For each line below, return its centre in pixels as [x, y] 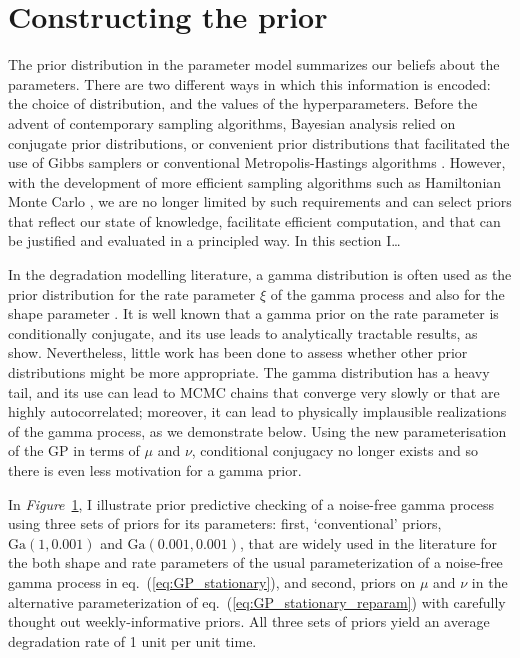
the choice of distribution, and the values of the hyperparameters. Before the [243, 103]
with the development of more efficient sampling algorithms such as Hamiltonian [255, 181]
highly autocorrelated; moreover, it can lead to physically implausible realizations [257, 411]
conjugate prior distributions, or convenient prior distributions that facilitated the [259, 142]
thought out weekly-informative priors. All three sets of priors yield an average [249, 621]
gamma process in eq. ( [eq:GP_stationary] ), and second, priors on [212, 581]
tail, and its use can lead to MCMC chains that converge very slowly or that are [254, 391]
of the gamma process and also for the [387, 293]
